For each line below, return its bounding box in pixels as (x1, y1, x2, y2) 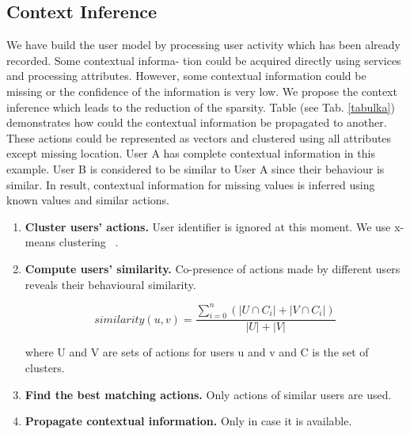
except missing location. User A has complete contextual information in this (6, 145, 375, 162)
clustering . (59, 234, 119, 250)
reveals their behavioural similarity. (25, 276, 196, 292)
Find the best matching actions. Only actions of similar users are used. (25, 386, 392, 402)
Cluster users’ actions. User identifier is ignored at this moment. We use (25, 218, 391, 234)
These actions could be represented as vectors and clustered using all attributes (6, 129, 392, 146)
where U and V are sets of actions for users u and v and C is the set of (25, 344, 369, 360)
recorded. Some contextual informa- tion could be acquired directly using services (6, 51, 401, 68)
